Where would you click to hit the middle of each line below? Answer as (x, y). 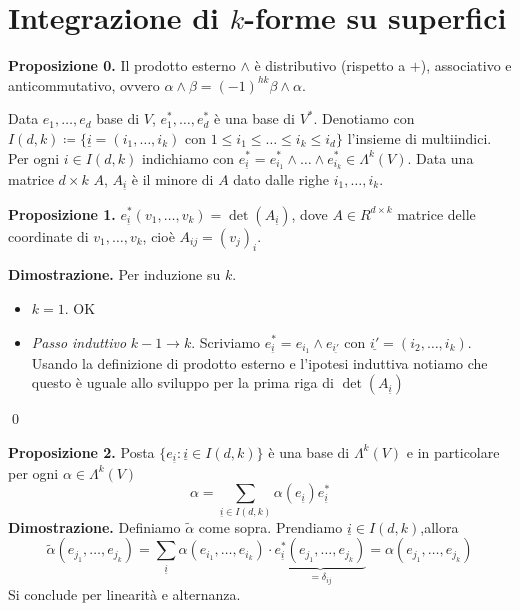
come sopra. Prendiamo (270, 526)
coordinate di (48, 235)
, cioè (158, 235)
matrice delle (436, 213)
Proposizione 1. (62, 213)
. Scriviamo (226, 341)
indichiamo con (188, 157)
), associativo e (466, 65)
